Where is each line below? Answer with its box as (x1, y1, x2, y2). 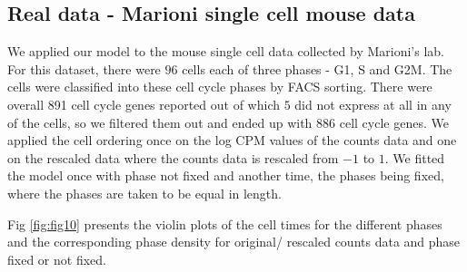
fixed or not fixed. (7, 249, 106, 268)
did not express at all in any (294, 94, 452, 113)
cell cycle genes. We (339, 112, 449, 131)
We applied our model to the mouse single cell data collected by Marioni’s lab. (7, 42, 444, 61)
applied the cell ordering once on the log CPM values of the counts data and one (7, 131, 457, 150)
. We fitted (384, 148, 445, 167)
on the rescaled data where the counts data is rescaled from (7, 148, 339, 167)
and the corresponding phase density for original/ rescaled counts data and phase (7, 232, 461, 251)
